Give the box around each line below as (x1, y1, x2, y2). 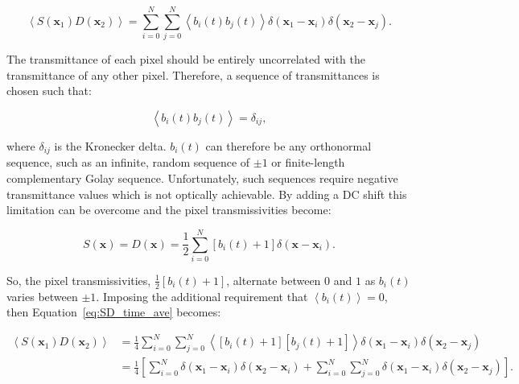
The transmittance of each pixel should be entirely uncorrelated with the (6, 51, 365, 68)
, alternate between (226, 271, 321, 288)
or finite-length (271, 154, 345, 171)
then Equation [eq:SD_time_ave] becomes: (6, 303, 221, 320)
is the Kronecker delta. (54, 137, 167, 154)
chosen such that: (6, 82, 92, 99)
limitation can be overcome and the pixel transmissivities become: (6, 201, 332, 218)
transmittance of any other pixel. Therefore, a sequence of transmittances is (6, 66, 380, 83)
